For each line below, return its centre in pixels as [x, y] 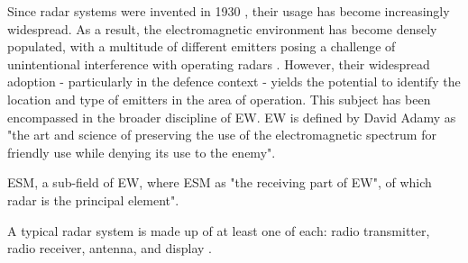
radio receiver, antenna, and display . [110, 248]
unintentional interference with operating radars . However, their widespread [219, 63]
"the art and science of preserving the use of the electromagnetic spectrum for [222, 135]
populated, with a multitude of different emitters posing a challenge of [202, 46]
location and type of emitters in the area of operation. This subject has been [219, 99]
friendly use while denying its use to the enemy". [142, 152]
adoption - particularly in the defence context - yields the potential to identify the [234, 82]
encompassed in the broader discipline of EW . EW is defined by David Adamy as [232, 117]
